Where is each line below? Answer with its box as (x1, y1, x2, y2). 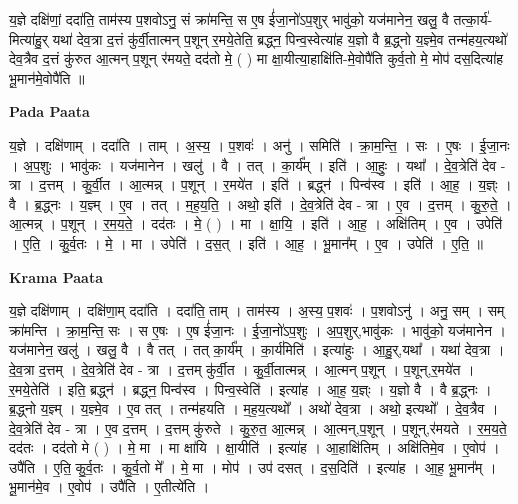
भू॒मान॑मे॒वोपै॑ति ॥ (9, 67, 85, 88)
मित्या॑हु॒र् (9, 28, 48, 49)
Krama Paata (9, 266, 103, 287)
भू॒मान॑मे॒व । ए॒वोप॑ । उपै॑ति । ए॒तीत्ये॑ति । (9, 476, 210, 497)
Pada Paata (9, 101, 90, 122)
